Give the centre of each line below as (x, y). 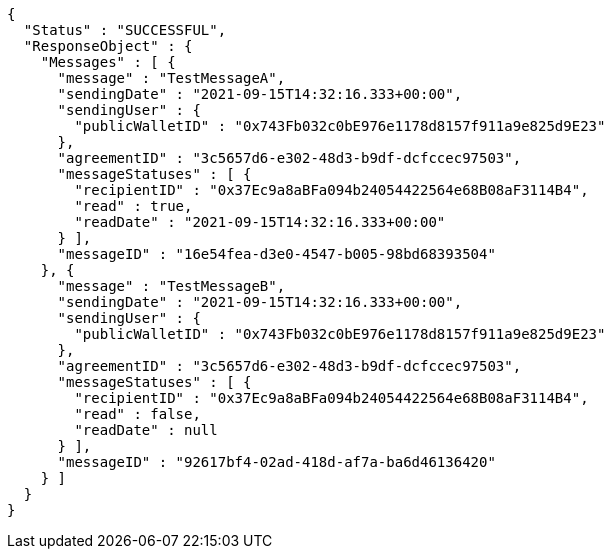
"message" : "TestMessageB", (171, 286)
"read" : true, (133, 206)
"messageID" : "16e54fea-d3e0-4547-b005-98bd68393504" (276, 254)
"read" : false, (137, 414)
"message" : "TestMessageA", (171, 78)
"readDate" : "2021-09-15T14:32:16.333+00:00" (260, 222)
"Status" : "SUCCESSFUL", (125, 30)
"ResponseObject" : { (108, 46)
